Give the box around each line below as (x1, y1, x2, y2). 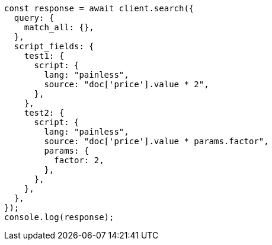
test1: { (24, 51, 65, 61)
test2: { (24, 108, 65, 117)
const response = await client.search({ (4, 4, 194, 13)
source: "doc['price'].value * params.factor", (44, 136, 269, 146)
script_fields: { (14, 42, 94, 51)
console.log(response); (4, 212, 114, 222)
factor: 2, (54, 155, 104, 165)
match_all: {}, (24, 23, 94, 32)
